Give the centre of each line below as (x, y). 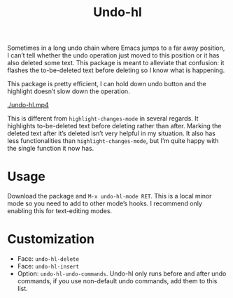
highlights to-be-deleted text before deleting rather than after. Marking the (114, 126)
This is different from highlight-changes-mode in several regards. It (103, 118)
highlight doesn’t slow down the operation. (69, 91)
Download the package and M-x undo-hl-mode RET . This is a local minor (110, 196)
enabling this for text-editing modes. (60, 211)
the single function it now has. (51, 149)
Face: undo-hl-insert (48, 266)
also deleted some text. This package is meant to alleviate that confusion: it (116, 63)
